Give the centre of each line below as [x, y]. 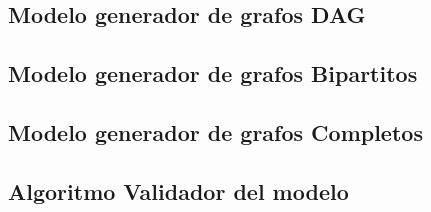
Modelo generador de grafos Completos [215, 131]
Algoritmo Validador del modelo [178, 190]
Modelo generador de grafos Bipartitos [213, 73]
